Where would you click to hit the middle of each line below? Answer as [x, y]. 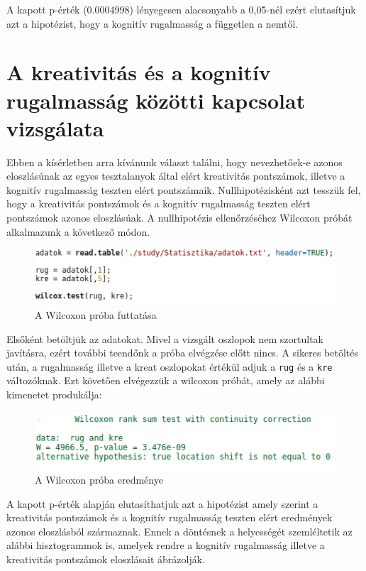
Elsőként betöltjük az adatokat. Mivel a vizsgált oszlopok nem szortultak [165, 338]
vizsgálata [55, 127]
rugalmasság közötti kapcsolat [156, 100]
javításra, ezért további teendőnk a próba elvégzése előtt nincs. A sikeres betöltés [183, 353]
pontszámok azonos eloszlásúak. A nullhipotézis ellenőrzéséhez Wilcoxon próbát [179, 218]
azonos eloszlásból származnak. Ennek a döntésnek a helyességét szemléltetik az [179, 531]
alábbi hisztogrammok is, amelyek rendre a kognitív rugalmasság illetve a [166, 545]
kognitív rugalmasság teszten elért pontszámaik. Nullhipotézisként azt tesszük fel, [184, 189]
